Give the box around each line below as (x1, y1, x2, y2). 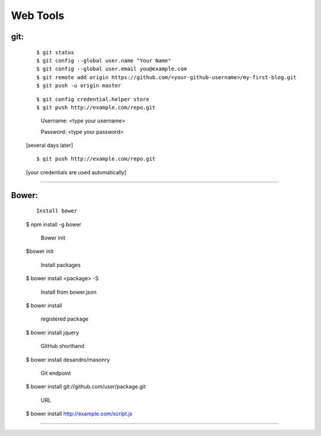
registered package (40, 315, 89, 322)
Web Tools (11, 9, 65, 22)
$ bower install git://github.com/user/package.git (26, 383, 146, 390)
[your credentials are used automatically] (26, 168, 127, 175)
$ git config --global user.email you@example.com (36, 65, 187, 73)
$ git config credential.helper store (36, 96, 150, 102)
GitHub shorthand (40, 343, 84, 350)
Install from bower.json (40, 288, 97, 296)
